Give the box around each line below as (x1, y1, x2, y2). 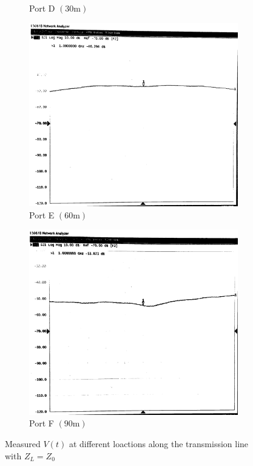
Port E (29, 208, 55, 221)
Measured (5, 437, 41, 450)
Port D (29, 2, 55, 14)
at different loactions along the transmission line (69, 437, 249, 450)
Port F (29, 417, 54, 429)
